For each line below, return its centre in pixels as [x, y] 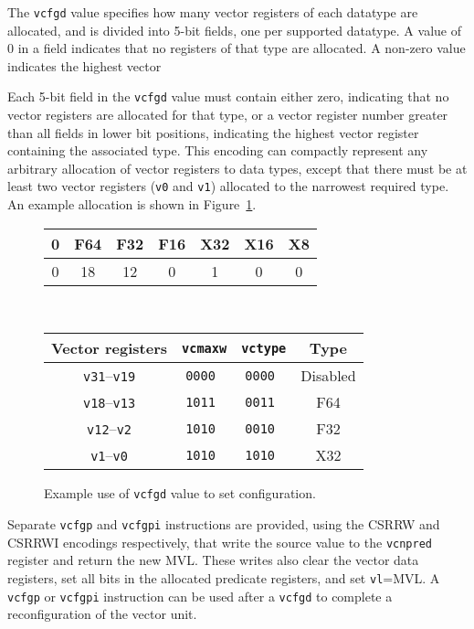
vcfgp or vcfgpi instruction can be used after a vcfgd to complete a [200, 596]
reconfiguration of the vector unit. [102, 614]
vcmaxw [205, 348]
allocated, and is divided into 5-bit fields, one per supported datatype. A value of [234, 30]
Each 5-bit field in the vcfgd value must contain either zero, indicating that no [228, 96]
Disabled [328, 376]
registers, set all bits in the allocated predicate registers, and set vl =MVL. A [224, 577]
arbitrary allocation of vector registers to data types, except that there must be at [237, 168]
